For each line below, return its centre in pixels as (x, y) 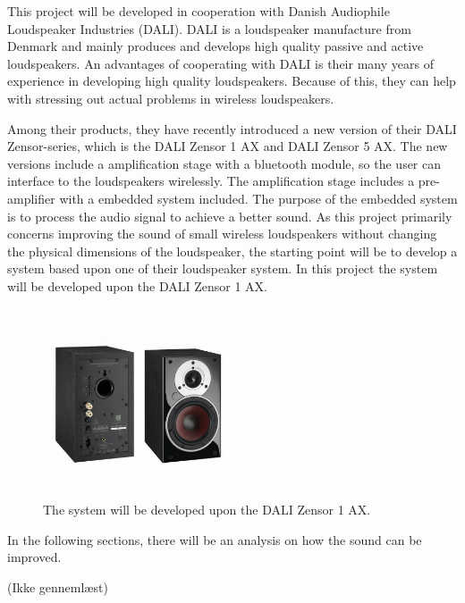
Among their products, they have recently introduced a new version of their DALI (232, 128)
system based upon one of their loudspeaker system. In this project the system (223, 268)
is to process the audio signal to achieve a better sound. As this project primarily (230, 216)
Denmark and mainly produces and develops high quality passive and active (216, 46)
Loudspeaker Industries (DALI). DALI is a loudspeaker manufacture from (209, 28)
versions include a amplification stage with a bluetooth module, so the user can (224, 163)
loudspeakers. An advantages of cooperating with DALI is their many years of (220, 63)
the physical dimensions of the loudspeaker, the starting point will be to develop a (232, 251)
